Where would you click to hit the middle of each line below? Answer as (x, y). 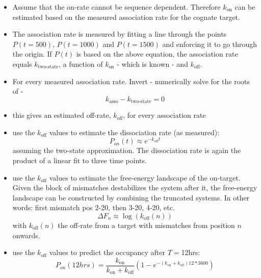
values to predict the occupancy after (107, 252)
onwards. (26, 235)
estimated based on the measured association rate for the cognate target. (126, 17)
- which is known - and (152, 64)
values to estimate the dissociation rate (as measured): (134, 132)
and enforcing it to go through (210, 44)
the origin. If (32, 54)
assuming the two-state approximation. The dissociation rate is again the (127, 150)
